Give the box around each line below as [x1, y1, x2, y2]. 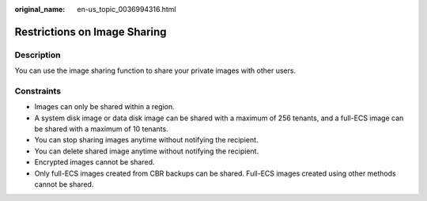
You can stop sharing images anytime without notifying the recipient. [34, 135, 259, 145]
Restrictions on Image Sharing [14, 25, 167, 39]
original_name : [14, 5, 66, 13]
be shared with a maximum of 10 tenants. [34, 124, 169, 134]
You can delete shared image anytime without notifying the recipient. [34, 146, 259, 156]
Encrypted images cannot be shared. [34, 157, 155, 167]
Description [14, 49, 61, 60]
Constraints [14, 85, 62, 97]
